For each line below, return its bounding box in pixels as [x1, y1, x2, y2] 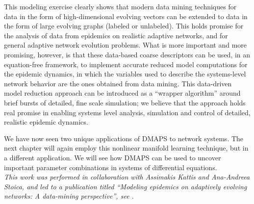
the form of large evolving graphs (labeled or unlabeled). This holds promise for [4, 21, 244, 31]
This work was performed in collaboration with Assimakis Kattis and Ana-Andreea [4, 172, 250, 182]
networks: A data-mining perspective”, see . [4, 191, 134, 201]
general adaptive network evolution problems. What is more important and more [4, 40, 247, 50]
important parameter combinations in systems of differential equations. [4, 162, 217, 172]
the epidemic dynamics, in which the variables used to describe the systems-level [4, 69, 246, 79]
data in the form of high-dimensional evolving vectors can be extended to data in [4, 11, 248, 21]
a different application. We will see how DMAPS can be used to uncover [4, 152, 221, 162]
